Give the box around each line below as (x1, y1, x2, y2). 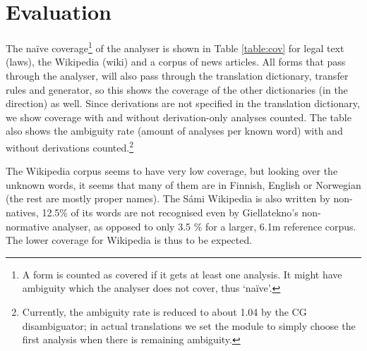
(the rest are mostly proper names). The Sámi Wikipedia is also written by (6, 191, 330, 206)
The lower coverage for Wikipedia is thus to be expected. (6, 233, 253, 247)
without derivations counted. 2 (6, 137, 133, 154)
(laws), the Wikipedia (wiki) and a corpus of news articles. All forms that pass (6, 54, 346, 69)
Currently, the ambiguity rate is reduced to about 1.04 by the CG (22, 304, 307, 319)
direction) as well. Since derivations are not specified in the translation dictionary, (6, 96, 360, 111)
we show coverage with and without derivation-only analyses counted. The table (6, 109, 351, 124)
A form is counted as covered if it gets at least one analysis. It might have (22, 266, 342, 281)
